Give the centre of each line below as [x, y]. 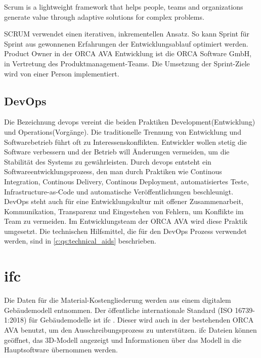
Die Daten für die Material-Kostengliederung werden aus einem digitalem [118, 300]
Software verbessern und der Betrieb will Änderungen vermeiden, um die [117, 152]
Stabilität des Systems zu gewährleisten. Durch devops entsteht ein [108, 161]
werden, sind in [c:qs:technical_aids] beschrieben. [80, 241]
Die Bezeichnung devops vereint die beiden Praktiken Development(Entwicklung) [130, 122]
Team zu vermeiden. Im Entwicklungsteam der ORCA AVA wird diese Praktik [126, 221]
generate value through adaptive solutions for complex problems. [104, 16]
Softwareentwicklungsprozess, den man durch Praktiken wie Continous [113, 171]
